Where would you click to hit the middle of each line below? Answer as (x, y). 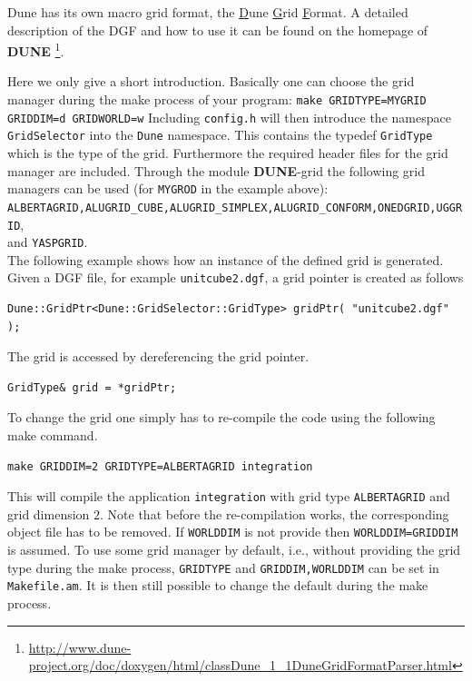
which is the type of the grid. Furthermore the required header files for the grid (228, 153)
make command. (53, 435)
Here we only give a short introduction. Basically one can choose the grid (211, 81)
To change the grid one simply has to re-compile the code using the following (221, 417)
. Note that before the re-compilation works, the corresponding (275, 513)
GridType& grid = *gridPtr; (92, 387)
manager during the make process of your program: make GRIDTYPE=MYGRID (217, 99)
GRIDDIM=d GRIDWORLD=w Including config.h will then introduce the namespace (229, 117)
